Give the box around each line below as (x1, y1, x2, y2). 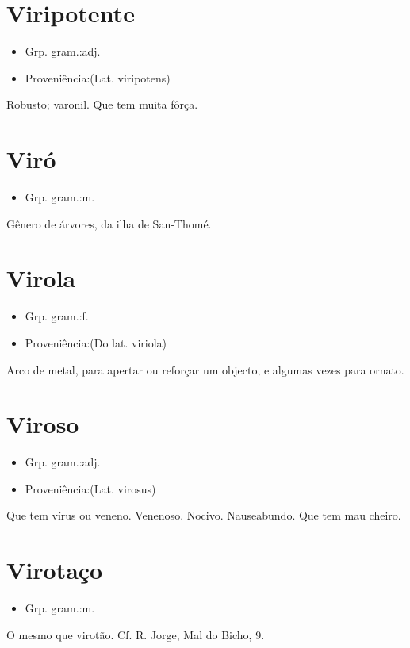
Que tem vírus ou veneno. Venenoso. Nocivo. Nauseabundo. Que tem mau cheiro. (6, 507, 401, 523)
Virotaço (6, 554, 103, 586)
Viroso (6, 408, 79, 440)
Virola (6, 262, 76, 294)
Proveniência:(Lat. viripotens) (25, 69, 171, 86)
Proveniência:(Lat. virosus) (25, 480, 156, 497)
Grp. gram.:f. (25, 308, 89, 324)
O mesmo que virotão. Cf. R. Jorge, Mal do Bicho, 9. (6, 626, 265, 642)
